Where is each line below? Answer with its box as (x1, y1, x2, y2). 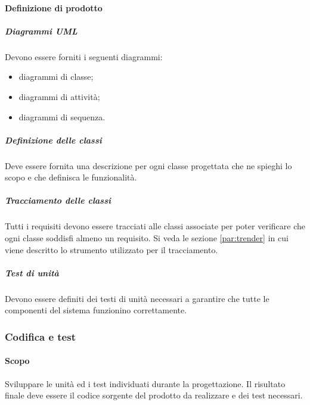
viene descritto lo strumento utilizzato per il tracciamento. (5, 243, 218, 256)
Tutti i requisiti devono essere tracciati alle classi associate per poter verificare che (5, 220, 305, 232)
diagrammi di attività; (18, 90, 100, 102)
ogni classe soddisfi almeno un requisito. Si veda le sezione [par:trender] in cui (5, 232, 289, 244)
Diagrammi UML (5, 24, 77, 37)
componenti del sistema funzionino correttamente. (5, 304, 187, 316)
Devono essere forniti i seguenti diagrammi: (5, 50, 163, 63)
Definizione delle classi (5, 133, 102, 146)
